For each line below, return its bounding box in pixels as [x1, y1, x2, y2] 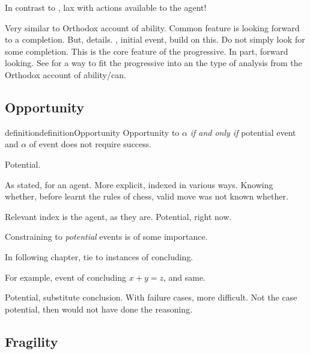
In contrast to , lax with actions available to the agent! [5, 1, 207, 13]
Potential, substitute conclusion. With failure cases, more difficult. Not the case [5, 291, 297, 304]
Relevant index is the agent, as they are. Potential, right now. [5, 210, 232, 222]
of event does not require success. [29, 138, 152, 150]
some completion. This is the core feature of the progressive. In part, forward [5, 44, 288, 57]
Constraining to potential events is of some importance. [5, 230, 208, 243]
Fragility [5, 332, 58, 350]
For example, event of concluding [5, 270, 127, 283]
